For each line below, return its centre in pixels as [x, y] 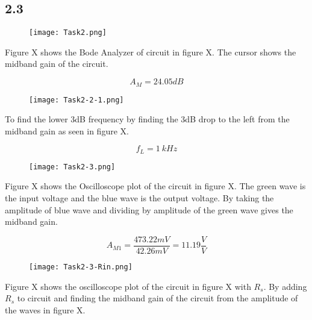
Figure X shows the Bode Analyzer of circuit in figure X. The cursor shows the [151, 52]
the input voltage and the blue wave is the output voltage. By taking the [139, 198]
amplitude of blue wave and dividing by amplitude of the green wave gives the [149, 209]
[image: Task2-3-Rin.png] [81, 267]
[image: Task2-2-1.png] [76, 100]
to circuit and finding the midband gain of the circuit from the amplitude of [158, 298]
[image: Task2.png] [68, 33]
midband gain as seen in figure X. [67, 130]
